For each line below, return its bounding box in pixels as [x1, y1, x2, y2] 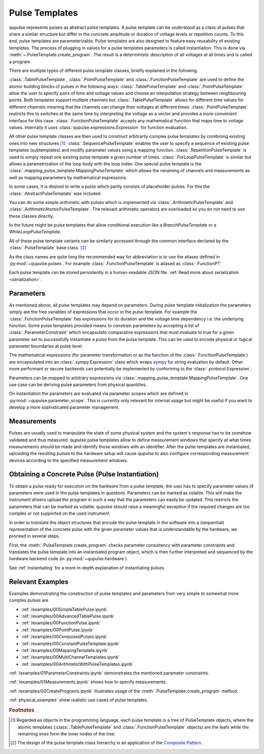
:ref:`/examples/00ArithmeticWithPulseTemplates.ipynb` [21, 661, 134, 667]
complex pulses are [9, 597, 49, 603]
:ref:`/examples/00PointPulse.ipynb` [21, 627, 94, 633]
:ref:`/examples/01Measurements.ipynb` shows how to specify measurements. [9, 679, 167, 685]
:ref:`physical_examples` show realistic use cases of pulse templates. [9, 697, 149, 703]
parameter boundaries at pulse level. [9, 343, 83, 349]
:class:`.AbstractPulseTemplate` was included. [9, 190, 102, 196]
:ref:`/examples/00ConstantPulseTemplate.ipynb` [21, 640, 120, 646]
